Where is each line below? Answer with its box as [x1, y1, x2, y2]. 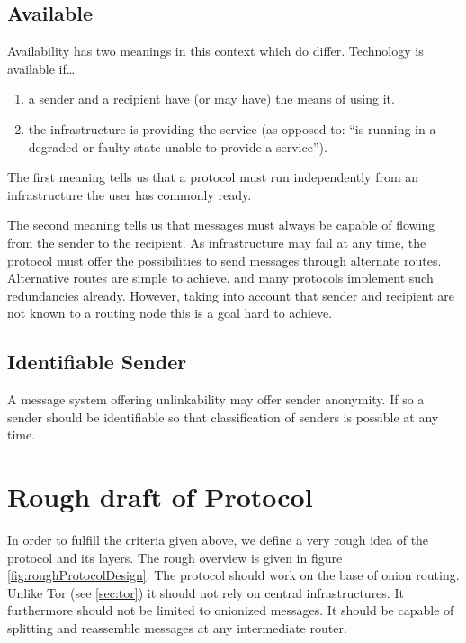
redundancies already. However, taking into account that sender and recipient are [7, 285, 455, 304]
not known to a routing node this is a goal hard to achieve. [7, 303, 333, 322]
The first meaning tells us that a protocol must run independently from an [7, 168, 419, 186]
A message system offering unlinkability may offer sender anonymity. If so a [7, 390, 425, 409]
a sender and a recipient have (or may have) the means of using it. [28, 89, 395, 108]
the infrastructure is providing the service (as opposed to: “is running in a [28, 119, 436, 138]
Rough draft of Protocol [7, 478, 313, 515]
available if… [7, 59, 76, 77]
